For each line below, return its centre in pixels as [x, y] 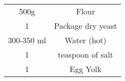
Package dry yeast [85, 26]
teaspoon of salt [86, 54]
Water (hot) [85, 40]
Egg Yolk [85, 69]
